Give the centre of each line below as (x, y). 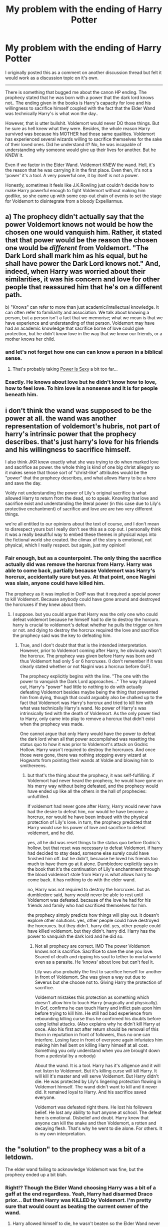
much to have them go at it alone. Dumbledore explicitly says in (92, 864)
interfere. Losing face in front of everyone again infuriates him (99, 1040)
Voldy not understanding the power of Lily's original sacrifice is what (76, 493)
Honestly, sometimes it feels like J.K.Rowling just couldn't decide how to (79, 185)
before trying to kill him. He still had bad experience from (93, 1013)
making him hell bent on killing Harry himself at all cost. (92, 1045)
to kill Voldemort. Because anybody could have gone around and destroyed (83, 599)
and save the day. (23, 483)
